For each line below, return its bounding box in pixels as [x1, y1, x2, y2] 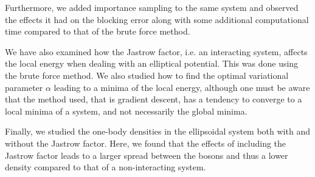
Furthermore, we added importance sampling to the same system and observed [5, 1, 299, 13]
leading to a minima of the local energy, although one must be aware [54, 81, 310, 93]
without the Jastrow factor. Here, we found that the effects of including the [5, 136, 286, 149]
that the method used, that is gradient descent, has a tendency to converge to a [5, 93, 302, 105]
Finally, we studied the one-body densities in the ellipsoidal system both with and [5, 125, 310, 138]
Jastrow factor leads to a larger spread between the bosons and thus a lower [5, 149, 288, 161]
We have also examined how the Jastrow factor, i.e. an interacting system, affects [5, 45, 308, 58]
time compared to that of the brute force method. [5, 25, 190, 38]
